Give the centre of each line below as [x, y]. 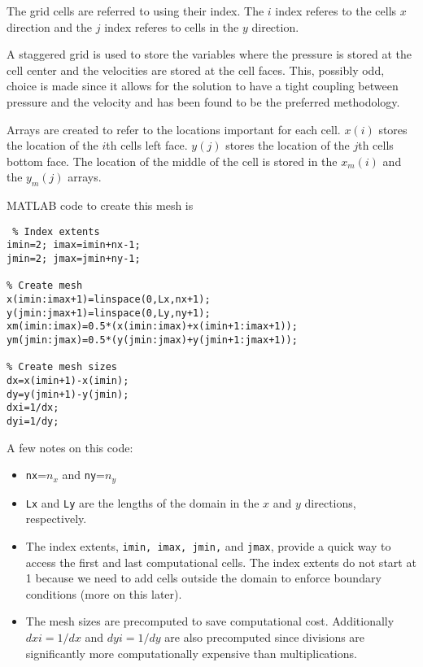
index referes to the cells [336, 11]
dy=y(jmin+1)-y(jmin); [68, 394]
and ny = [83, 475]
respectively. [56, 519]
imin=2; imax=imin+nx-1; [74, 245]
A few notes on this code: [70, 447]
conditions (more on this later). [104, 593]
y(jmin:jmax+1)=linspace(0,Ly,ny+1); [109, 313]
